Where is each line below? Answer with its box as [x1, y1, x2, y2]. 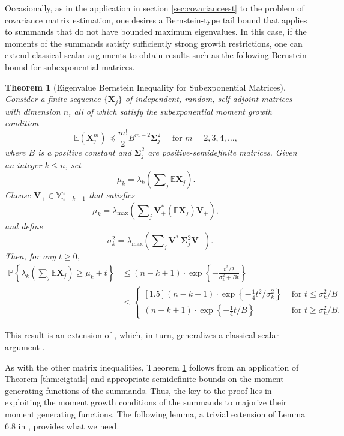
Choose [5, 189, 31, 201]
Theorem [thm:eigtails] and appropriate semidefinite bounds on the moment [5, 372, 284, 385]
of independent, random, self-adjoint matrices [125, 92, 292, 105]
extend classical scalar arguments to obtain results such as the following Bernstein [5, 49, 307, 61]
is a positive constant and [38, 145, 131, 158]
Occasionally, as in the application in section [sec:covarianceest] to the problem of [5, 2, 304, 14]
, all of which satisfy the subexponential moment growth [68, 104, 272, 117]
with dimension [5, 104, 61, 117]
